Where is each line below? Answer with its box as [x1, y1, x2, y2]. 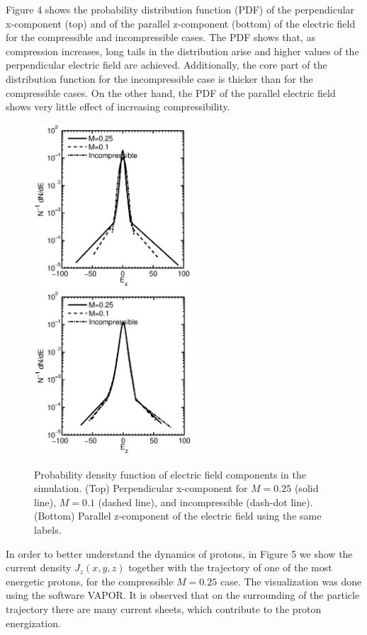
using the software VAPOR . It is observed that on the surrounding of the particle [6, 588, 360, 602]
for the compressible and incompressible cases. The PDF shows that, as [6, 30, 315, 45]
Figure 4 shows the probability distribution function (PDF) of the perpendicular [6, 2, 355, 16]
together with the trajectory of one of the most [128, 560, 332, 575]
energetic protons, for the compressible [6, 573, 174, 588]
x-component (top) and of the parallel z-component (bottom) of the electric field [6, 16, 356, 30]
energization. [6, 615, 61, 630]
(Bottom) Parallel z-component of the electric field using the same [34, 508, 322, 523]
